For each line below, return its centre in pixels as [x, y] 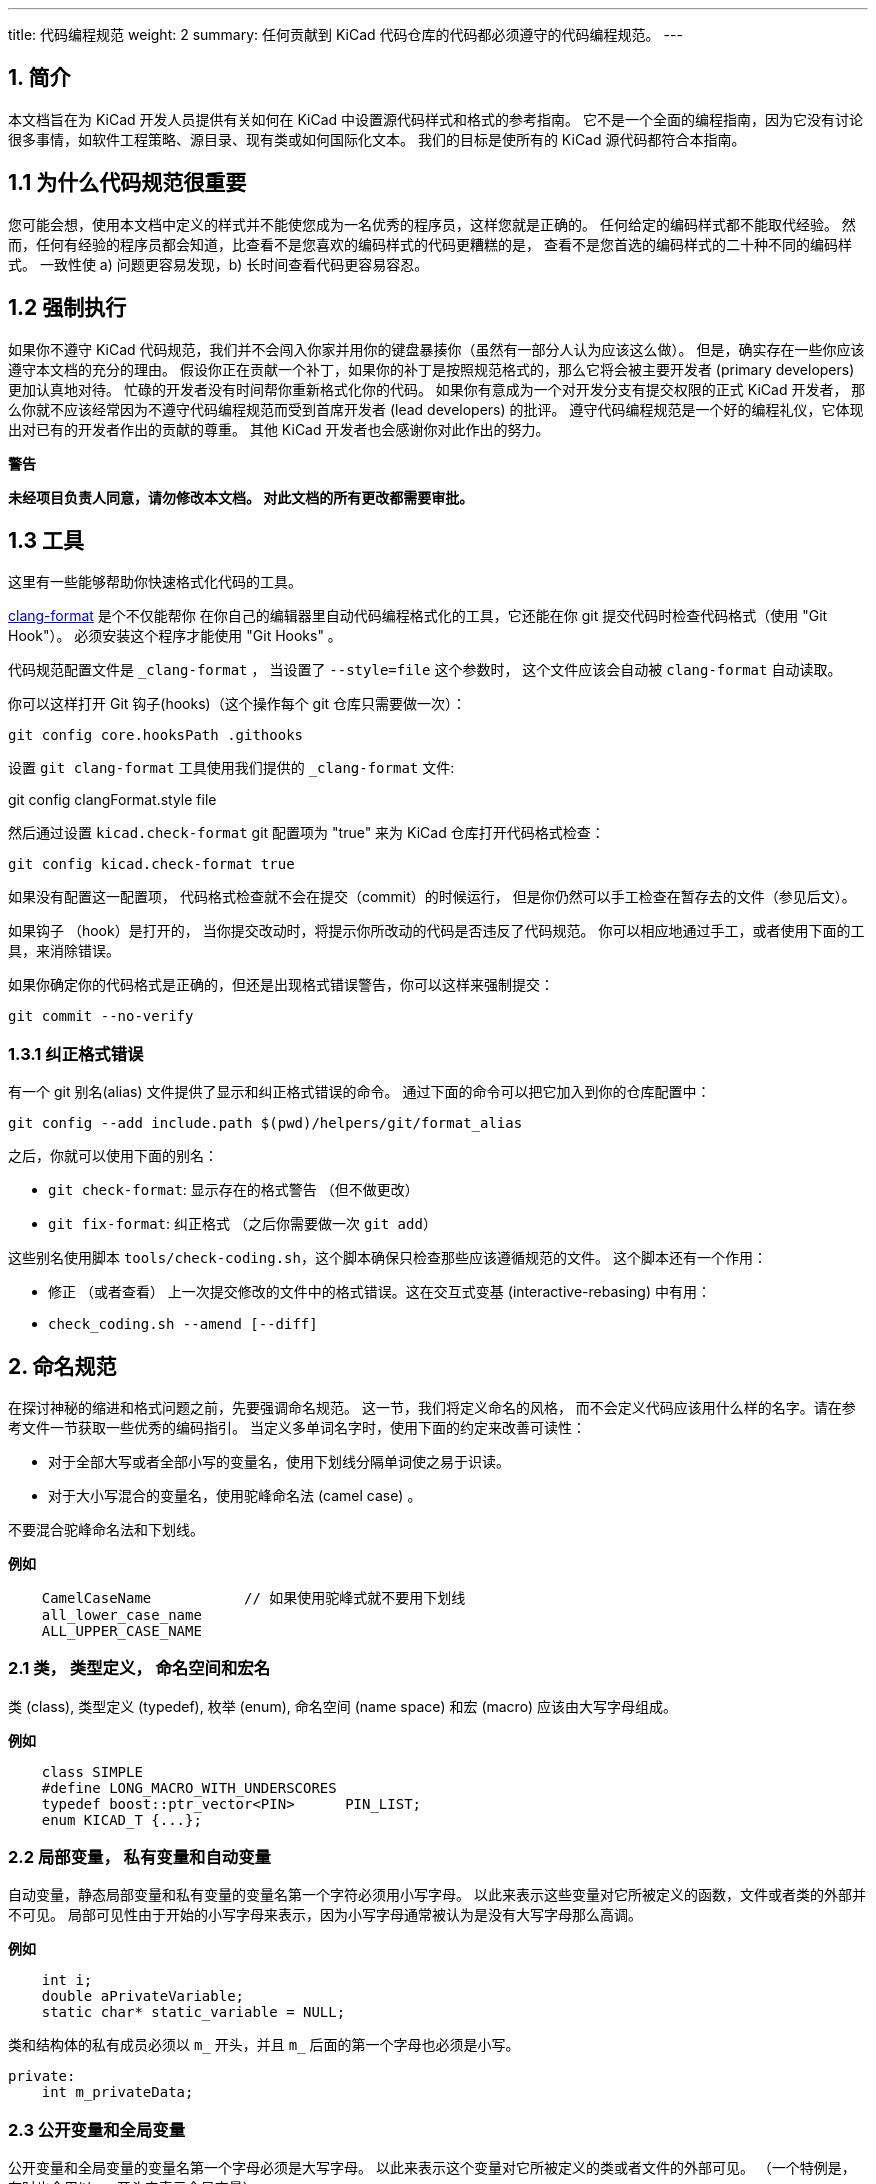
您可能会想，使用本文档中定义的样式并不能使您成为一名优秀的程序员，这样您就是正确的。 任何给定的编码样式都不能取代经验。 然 [432, 224]
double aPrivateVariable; [143, 1996]
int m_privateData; [117, 2092]
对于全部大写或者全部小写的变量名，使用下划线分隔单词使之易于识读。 [279, 1461]
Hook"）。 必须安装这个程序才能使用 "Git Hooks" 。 [175, 636]
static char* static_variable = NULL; [193, 2012]
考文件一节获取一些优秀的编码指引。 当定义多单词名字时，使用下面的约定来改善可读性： [297, 1427]
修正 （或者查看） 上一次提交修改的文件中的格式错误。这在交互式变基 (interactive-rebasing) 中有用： [379, 1292]
